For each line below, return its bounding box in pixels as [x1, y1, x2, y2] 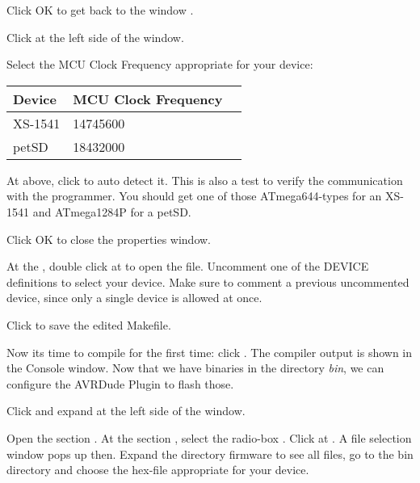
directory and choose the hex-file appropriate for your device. [6, 461, 309, 478]
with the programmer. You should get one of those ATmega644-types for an [6, 187, 382, 204]
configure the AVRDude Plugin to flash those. [6, 375, 234, 392]
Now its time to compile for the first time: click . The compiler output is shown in [6, 343, 413, 360]
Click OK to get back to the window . [6, 2, 194, 18]
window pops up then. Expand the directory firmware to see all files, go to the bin [6, 445, 414, 462]
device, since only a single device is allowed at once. [6, 289, 262, 306]
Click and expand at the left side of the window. [6, 402, 246, 419]
